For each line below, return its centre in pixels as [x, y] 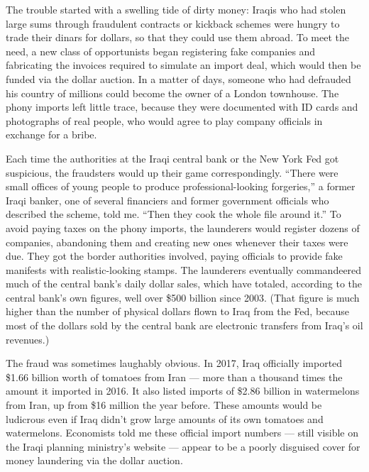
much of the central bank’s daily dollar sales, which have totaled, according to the [184, 284]
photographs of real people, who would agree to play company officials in [164, 120]
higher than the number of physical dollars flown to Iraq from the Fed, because [178, 311]
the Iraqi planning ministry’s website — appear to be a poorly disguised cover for [183, 446]
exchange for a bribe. [51, 135]
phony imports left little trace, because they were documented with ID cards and [182, 107]
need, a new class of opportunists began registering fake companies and [161, 51]
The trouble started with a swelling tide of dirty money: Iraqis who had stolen [176, 9]
